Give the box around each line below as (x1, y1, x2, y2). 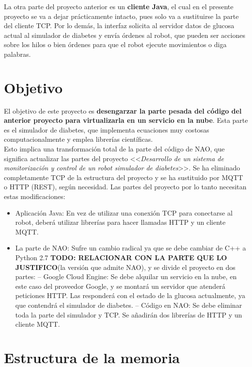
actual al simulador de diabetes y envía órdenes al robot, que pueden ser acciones (4, 30, 245, 40)
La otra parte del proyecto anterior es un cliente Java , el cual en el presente (4, 1, 234, 11)
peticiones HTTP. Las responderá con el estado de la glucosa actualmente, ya (15, 290, 245, 300)
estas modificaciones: (4, 191, 65, 201)
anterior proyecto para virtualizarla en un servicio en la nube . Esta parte (4, 115, 248, 125)
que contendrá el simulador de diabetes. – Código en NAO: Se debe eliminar (15, 300, 242, 310)
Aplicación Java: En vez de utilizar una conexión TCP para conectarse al (15, 207, 233, 217)
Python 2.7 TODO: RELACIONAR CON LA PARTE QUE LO (15, 252, 227, 262)
